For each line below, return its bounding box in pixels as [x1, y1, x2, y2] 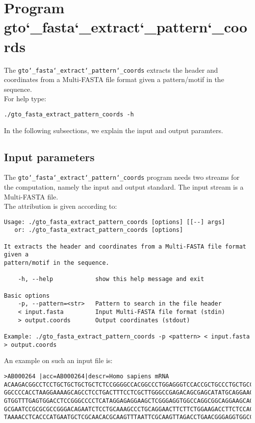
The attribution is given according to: [4, 201, 117, 211]
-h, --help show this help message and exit [18, 276, 204, 283]
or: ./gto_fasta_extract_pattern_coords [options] [14, 226, 183, 234]
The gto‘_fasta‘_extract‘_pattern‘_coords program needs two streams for [4, 172, 240, 182]
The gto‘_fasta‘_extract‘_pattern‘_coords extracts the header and [4, 64, 218, 75]
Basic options [4, 292, 50, 299]
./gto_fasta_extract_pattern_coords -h [4, 111, 134, 118]
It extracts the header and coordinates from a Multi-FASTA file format [4, 243, 246, 250]
